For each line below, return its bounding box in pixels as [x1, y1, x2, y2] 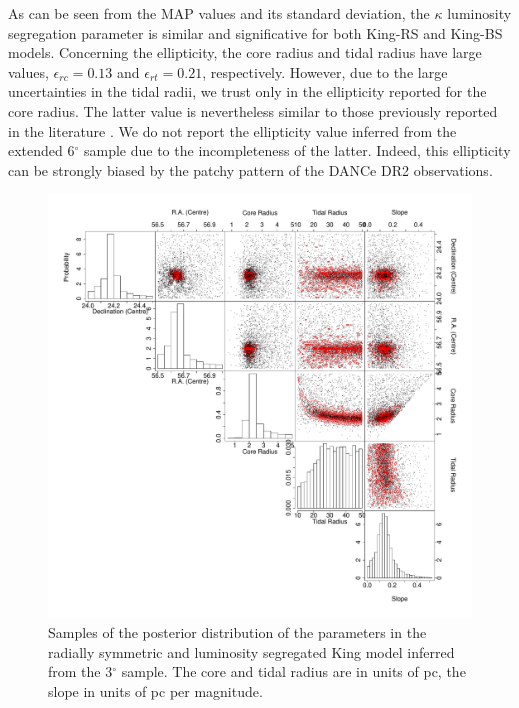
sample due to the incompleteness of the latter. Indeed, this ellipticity [83, 140, 511, 161]
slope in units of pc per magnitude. [48, 680, 263, 701]
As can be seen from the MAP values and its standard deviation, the [8, 3, 430, 23]
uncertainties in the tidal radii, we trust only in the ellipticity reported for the [8, 81, 487, 102]
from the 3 [48, 661, 113, 682]
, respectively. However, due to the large [202, 61, 448, 82]
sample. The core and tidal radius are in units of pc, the [121, 661, 466, 682]
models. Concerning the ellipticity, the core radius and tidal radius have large [8, 42, 482, 63]
